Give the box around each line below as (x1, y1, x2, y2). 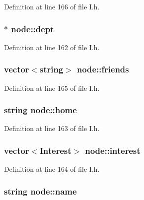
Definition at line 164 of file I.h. (4, 164, 100, 174)
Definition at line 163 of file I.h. (4, 123, 100, 133)
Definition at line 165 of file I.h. (4, 82, 100, 93)
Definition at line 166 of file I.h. (4, 1, 100, 11)
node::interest (85, 144, 141, 156)
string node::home (4, 104, 77, 116)
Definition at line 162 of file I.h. (4, 42, 100, 52)
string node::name (4, 185, 77, 197)
